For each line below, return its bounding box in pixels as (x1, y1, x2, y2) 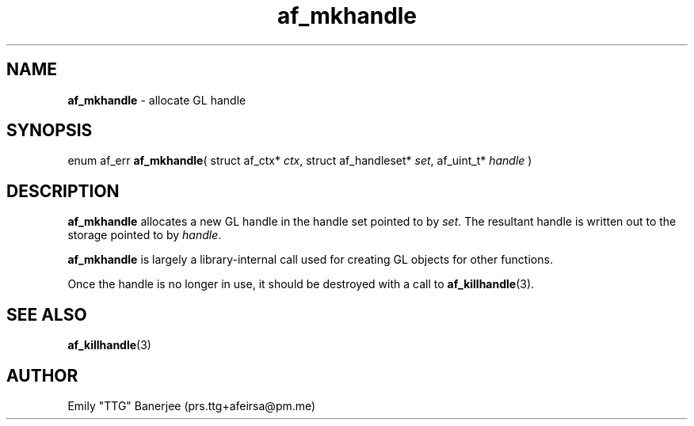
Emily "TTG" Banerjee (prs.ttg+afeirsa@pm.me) (67, 398, 316, 413)
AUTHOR (6, 365, 78, 386)
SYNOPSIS (6, 120, 93, 141)
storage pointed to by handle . (67, 228, 222, 242)
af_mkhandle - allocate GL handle (67, 93, 246, 107)
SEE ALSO (6, 304, 87, 325)
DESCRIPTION (6, 181, 120, 201)
